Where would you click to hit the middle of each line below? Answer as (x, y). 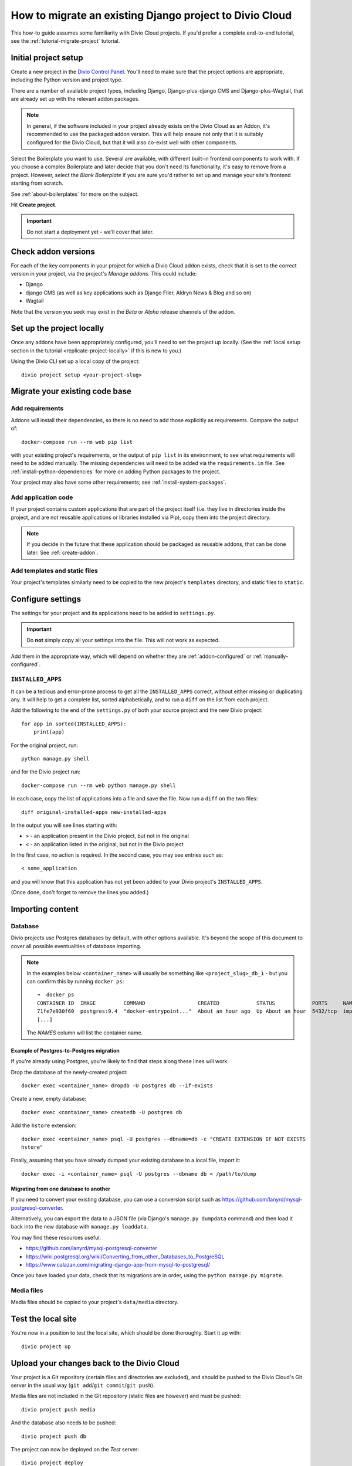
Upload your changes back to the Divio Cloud (95, 1363)
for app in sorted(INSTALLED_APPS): (74, 724)
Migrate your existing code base (71, 391)
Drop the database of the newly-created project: (69, 1072)
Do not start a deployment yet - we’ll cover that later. (90, 232)
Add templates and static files (54, 571)
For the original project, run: (45, 745)
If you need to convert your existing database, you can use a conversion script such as (116, 1200)
